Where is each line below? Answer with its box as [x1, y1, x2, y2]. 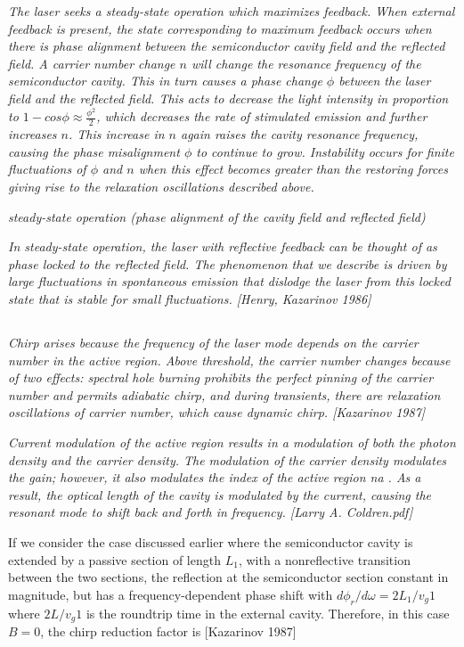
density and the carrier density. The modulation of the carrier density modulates [8, 450, 447, 469]
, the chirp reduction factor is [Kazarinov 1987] [40, 621, 297, 640]
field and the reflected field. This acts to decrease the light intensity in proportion [8, 88, 449, 107]
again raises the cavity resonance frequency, [180, 125, 419, 143]
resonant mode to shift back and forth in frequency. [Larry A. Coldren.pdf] [8, 503, 413, 521]
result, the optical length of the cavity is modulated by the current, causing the [8, 485, 432, 504]
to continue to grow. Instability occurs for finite [196, 142, 454, 160]
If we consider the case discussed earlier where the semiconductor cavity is [8, 532, 413, 551]
